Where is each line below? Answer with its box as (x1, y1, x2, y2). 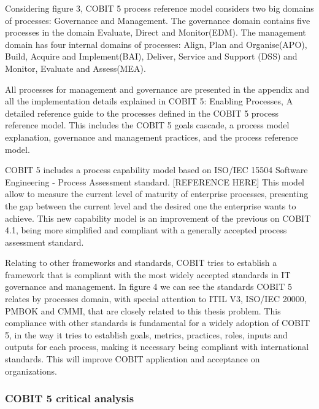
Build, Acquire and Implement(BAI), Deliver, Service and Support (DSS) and (5, 50, 298, 63)
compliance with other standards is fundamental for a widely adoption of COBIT (5, 316, 310, 329)
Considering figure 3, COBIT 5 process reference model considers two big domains (5, 2, 314, 14)
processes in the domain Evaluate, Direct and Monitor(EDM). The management (5, 26, 306, 39)
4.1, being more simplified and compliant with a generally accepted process (5, 224, 287, 236)
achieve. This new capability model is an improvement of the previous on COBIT (5, 211, 311, 224)
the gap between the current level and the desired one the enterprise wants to (5, 199, 296, 212)
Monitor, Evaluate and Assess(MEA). (5, 61, 146, 74)
